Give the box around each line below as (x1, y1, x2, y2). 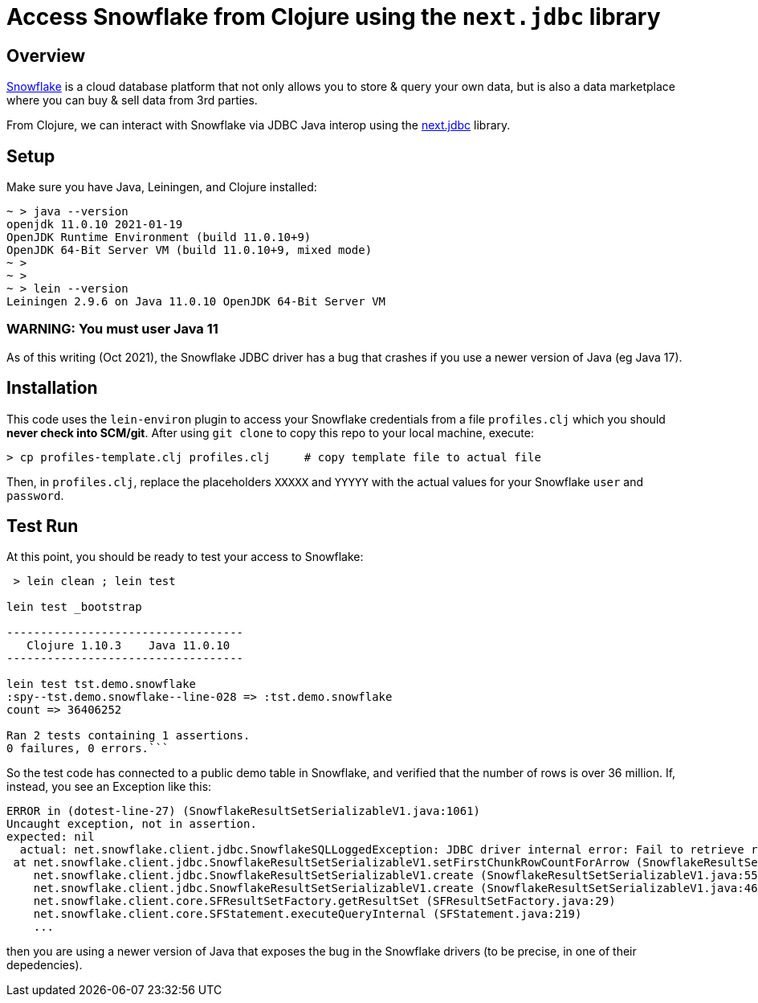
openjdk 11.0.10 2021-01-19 (6, 218, 183, 231)
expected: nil (6, 830, 95, 844)
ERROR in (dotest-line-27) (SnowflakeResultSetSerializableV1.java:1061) (6, 804, 481, 818)
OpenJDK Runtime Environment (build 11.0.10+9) (6, 231, 312, 244)
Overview (6, 45, 86, 66)
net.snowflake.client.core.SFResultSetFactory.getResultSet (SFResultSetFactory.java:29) (33, 895, 616, 908)
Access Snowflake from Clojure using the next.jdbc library (6, 3, 661, 31)
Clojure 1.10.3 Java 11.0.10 (26, 639, 230, 653)
